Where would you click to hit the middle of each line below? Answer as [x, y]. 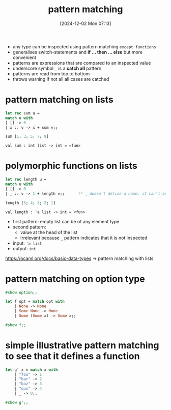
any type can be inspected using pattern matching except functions [84, 46]
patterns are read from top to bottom [51, 74]
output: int [24, 248]
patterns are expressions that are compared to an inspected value [82, 63]
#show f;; [16, 325]
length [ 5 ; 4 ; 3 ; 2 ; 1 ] [31, 203]
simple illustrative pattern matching [82, 345]
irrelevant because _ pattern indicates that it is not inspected [84, 238]
